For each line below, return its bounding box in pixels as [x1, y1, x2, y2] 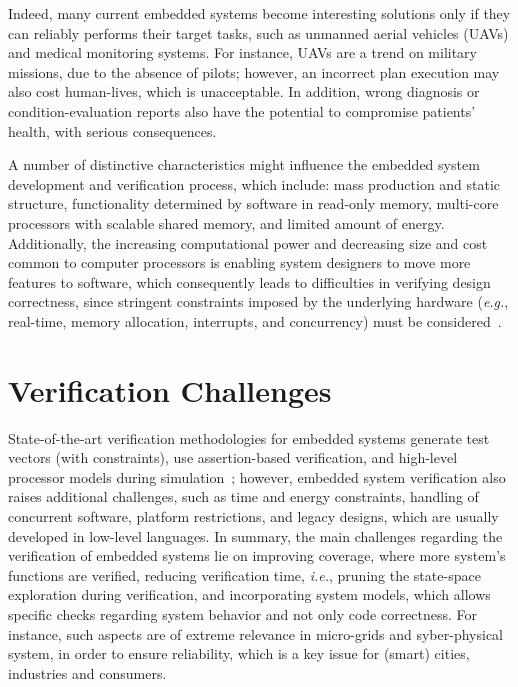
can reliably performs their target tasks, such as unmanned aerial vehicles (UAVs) [8, 22, 509, 43]
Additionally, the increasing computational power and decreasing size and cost [8, 232, 488, 253]
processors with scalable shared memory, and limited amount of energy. [8, 212, 445, 233]
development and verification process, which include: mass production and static [8, 173, 501, 194]
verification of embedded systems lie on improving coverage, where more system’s [8, 545, 506, 566]
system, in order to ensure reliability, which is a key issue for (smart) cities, [8, 643, 470, 664]
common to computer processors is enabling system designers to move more [8, 252, 471, 273]
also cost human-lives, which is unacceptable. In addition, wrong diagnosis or [8, 81, 480, 102]
